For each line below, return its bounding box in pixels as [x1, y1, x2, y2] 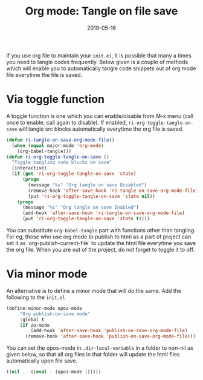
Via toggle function [6, 93, 105, 106]
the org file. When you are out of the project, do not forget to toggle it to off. [6, 246, 195, 253]
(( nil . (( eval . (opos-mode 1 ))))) [6, 369, 101, 375]
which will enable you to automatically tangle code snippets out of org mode [6, 65, 196, 72]
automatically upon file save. [6, 357, 78, 364]
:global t [19, 316, 45, 323]
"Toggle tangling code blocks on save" [11, 159, 112, 166]
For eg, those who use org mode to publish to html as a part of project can [6, 233, 192, 240]
